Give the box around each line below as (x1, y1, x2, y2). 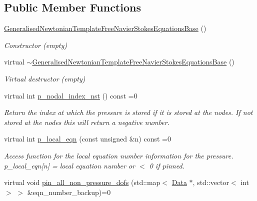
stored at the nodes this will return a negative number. (4, 116, 170, 127)
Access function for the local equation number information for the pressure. (4, 150, 233, 160)
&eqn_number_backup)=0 (27, 186, 111, 197)
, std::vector (192, 177, 229, 187)
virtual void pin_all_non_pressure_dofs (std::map (4, 177, 160, 187)
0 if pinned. (149, 160, 184, 170)
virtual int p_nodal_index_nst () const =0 (4, 90, 137, 100)
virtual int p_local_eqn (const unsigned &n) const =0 (4, 133, 171, 144)
